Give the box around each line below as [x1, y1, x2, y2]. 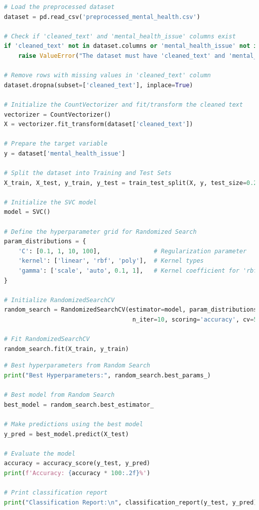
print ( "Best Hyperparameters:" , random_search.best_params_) [4, 371, 211, 379]
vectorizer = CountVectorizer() [4, 111, 111, 118]
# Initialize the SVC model [4, 198, 97, 206]
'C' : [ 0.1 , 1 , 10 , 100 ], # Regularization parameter [18, 247, 247, 255]
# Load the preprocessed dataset [4, 3, 115, 10]
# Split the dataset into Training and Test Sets [4, 170, 172, 177]
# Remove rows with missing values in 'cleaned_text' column [4, 72, 211, 79]
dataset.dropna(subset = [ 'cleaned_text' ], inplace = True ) [4, 81, 193, 89]
